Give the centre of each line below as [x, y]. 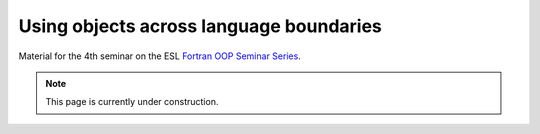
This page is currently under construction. [132, 102]
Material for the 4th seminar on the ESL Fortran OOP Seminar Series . [160, 56]
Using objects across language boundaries [200, 26]
